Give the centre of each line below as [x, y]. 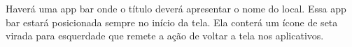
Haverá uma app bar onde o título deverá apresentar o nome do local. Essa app [176, 8]
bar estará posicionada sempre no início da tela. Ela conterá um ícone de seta [172, 22]
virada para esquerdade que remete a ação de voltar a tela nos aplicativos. [165, 36]
